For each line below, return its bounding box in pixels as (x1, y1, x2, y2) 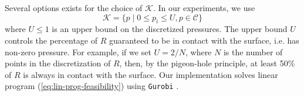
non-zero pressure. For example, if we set (5, 45, 151, 58)
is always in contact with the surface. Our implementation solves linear (23, 68, 278, 80)
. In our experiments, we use (153, 2, 255, 13)
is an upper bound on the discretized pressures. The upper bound (52, 23, 288, 35)
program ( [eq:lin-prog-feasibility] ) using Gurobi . (5, 80, 179, 92)
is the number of (223, 45, 283, 58)
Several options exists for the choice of (5, 2, 143, 13)
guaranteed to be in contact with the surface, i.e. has (109, 34, 299, 46)
